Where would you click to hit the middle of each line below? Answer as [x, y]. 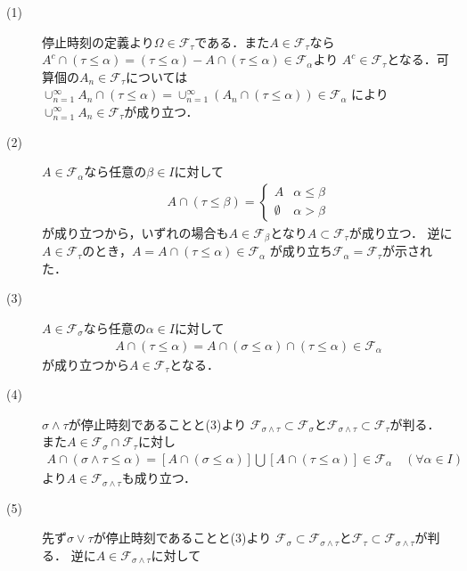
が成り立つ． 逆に [401, 232]
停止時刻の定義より [98, 41]
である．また [232, 41]
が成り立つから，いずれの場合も [135, 232]
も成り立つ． [159, 478]
